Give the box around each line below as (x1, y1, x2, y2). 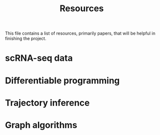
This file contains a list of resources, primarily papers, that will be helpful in (5, 30, 156, 37)
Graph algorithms (5, 119, 77, 131)
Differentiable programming (5, 75, 120, 86)
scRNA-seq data (5, 53, 73, 64)
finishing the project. (5, 36, 47, 41)
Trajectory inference (5, 97, 90, 108)
